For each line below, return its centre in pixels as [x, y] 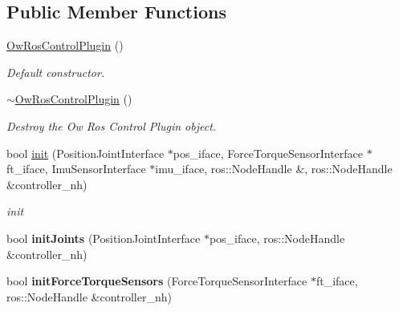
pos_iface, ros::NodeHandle [277, 238]
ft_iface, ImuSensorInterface [76, 169]
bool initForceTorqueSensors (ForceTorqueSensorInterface [157, 281]
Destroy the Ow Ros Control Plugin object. [112, 125]
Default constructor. [56, 72]
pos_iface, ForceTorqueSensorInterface [268, 153]
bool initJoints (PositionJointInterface [104, 238]
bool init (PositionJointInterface [85, 153]
